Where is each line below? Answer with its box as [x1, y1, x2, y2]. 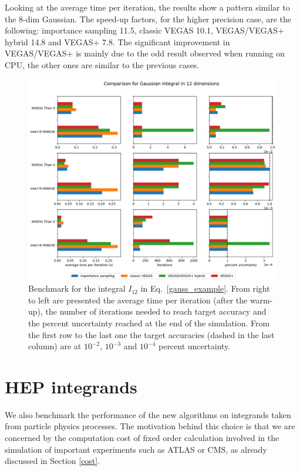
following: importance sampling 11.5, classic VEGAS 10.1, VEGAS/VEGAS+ [5, 24, 285, 36]
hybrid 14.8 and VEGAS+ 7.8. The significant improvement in [5, 35, 230, 48]
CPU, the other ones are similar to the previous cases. [5, 58, 200, 71]
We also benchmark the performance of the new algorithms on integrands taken [5, 408, 291, 420]
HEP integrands [5, 374, 137, 398]
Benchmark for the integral [28, 282, 126, 295]
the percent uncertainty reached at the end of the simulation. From [28, 316, 270, 329]
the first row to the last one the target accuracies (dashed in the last [28, 328, 275, 340]
